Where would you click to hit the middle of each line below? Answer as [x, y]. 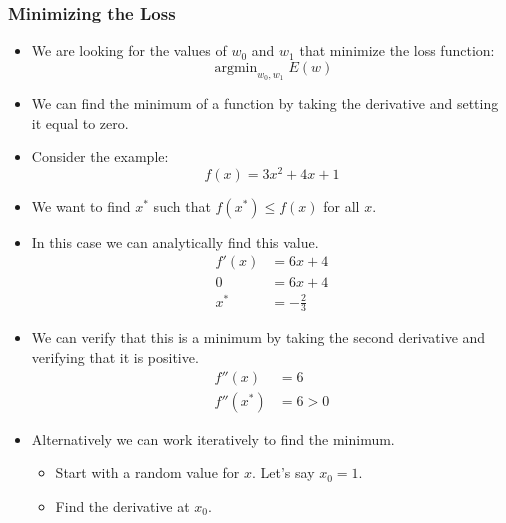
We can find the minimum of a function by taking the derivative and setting [265, 103]
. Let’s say [283, 472]
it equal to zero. [80, 122]
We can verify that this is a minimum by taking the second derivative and [258, 337]
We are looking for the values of [129, 50]
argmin [236, 67]
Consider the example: [100, 156]
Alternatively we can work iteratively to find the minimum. [213, 438]
